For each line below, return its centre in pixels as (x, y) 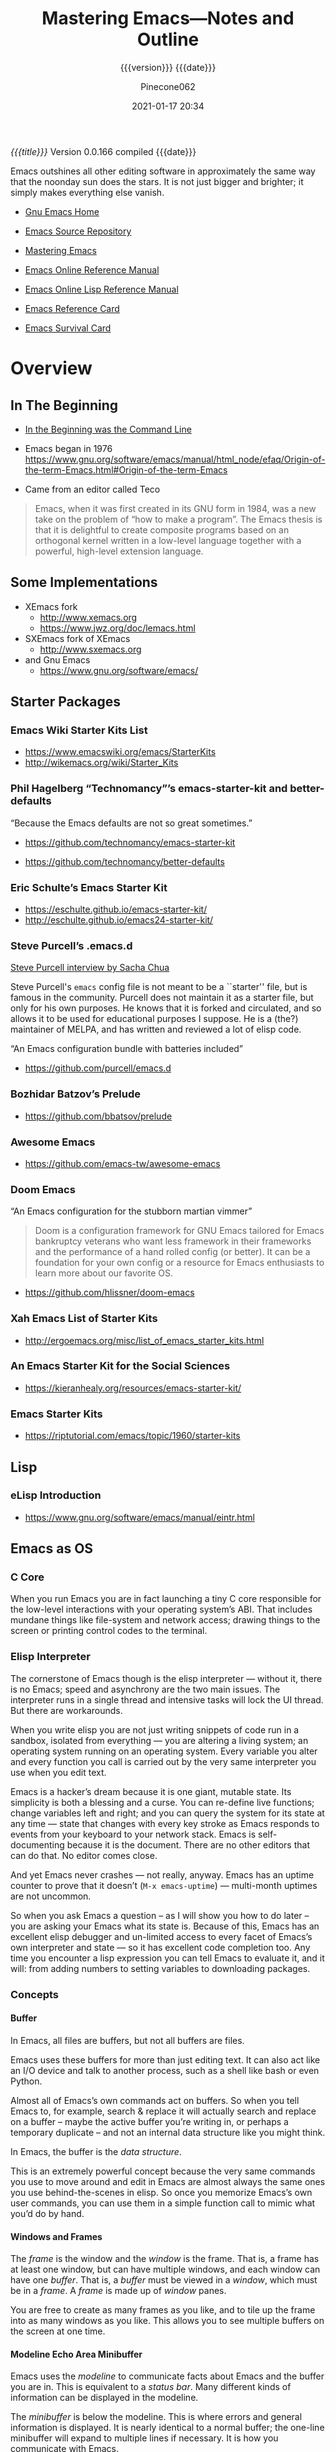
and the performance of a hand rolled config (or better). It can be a (172, 1252)
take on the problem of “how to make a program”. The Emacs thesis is (178, 519)
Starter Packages (66, 702)
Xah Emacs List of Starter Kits (84, 1319)
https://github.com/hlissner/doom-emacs (109, 1293)
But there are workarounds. (66, 1710)
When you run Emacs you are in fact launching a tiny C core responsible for (166, 1599)
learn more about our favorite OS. (104, 1273)
